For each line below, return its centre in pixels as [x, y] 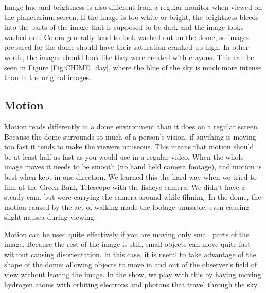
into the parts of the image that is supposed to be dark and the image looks [124, 27]
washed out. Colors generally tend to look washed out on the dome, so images [127, 37]
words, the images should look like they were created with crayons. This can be [129, 57]
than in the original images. [48, 77]
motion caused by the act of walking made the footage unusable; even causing [127, 207]
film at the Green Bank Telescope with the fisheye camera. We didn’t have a [125, 187]
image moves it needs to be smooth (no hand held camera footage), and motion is [133, 167]
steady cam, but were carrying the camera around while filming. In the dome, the [133, 197]
